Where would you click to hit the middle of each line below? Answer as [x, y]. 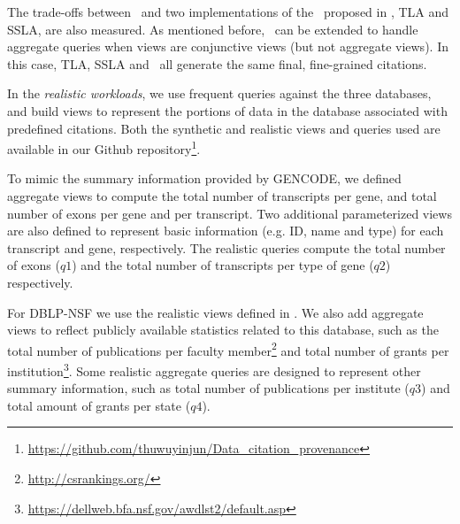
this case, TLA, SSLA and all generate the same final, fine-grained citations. [217, 63]
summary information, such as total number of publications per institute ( [208, 388]
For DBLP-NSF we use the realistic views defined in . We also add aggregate [215, 312]
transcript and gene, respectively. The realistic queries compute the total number [226, 247]
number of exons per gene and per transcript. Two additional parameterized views [230, 213]
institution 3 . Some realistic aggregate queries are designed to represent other [214, 370]
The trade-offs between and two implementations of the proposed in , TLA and [228, 12]
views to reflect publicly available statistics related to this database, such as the [223, 330]
